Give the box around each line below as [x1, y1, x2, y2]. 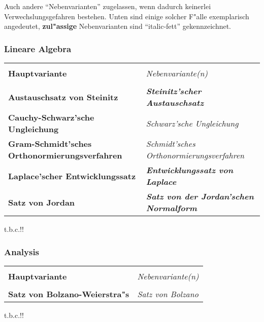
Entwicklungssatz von [146, 164, 234, 176]
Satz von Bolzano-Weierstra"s [8, 288, 129, 300]
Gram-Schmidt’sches [8, 138, 92, 149]
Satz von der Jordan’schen [146, 190, 254, 202]
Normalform [146, 202, 197, 214]
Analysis [4, 245, 40, 258]
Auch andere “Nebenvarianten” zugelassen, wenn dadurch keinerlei [4, 1, 211, 11]
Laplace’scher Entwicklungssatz [8, 170, 136, 182]
